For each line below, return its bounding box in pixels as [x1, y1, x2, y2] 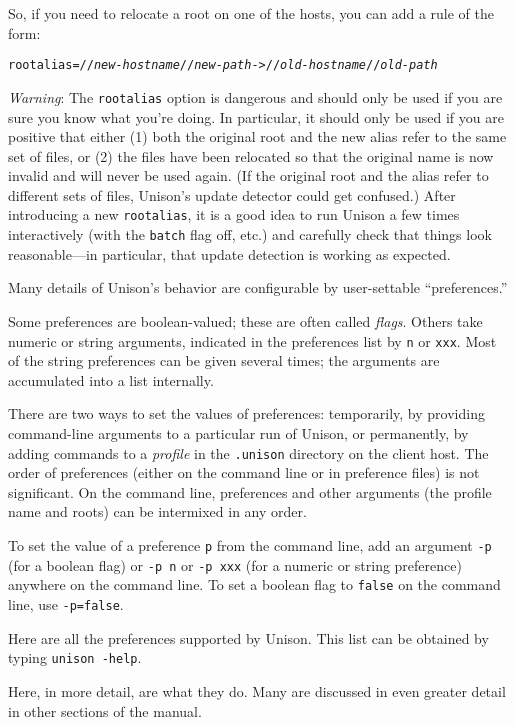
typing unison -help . [8, 647, 142, 668]
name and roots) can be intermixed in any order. [8, 501, 307, 522]
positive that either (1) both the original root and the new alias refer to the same [8, 126, 507, 147]
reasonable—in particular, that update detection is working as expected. [8, 243, 451, 264]
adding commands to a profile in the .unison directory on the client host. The [8, 442, 489, 463]
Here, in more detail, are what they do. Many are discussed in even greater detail [8, 680, 506, 701]
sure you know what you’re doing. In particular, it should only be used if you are [8, 106, 504, 127]
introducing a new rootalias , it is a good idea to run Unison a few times [8, 204, 460, 225]
